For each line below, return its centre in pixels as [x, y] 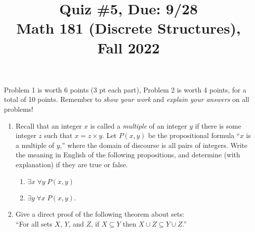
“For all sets [34, 223]
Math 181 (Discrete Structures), [128, 28]
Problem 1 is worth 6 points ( [49, 89]
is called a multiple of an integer [139, 125]
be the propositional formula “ [194, 135]
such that [58, 135]
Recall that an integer [49, 125]
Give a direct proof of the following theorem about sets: [100, 214]
